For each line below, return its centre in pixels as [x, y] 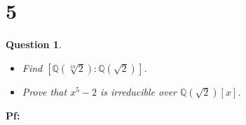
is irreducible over [138, 91]
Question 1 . [34, 44]
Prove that [45, 91]
